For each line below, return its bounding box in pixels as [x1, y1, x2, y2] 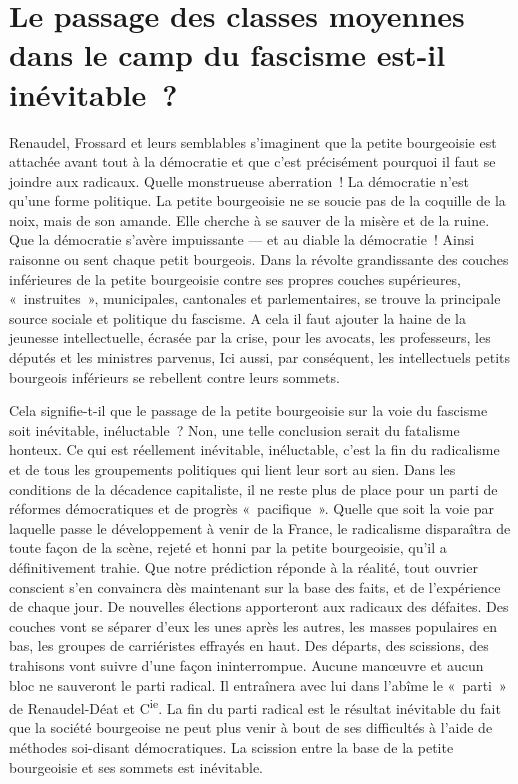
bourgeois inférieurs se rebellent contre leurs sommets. [9, 366, 340, 387]
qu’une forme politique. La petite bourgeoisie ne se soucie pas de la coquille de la [9, 190, 506, 211]
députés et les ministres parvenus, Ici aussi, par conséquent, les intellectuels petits [9, 347, 511, 368]
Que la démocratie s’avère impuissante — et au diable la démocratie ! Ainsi [9, 229, 475, 250]
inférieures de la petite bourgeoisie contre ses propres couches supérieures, [9, 268, 462, 289]
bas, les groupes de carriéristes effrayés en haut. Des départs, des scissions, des [9, 635, 489, 656]
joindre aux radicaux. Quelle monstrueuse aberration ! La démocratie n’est [9, 170, 469, 191]
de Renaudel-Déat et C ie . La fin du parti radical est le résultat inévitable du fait [9, 695, 501, 718]
